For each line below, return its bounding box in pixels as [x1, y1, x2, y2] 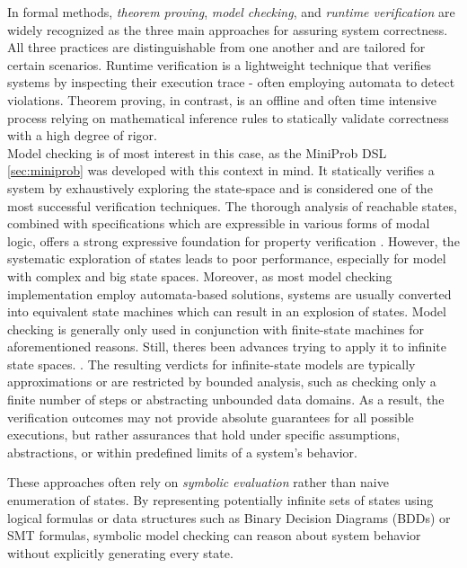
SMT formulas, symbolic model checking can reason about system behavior [7, 526, 421, 545]
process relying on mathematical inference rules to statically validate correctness [7, 108, 449, 127]
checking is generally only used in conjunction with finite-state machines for [7, 319, 424, 338]
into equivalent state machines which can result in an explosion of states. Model [7, 302, 446, 321]
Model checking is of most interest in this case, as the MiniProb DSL [7, 143, 387, 162]
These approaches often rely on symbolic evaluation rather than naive [7, 473, 389, 492]
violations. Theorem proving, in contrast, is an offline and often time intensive [7, 90, 436, 109]
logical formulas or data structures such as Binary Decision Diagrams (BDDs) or [7, 508, 451, 527]
